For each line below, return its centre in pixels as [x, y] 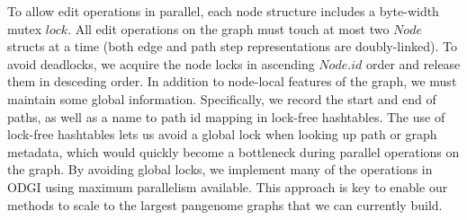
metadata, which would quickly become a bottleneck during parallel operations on [233, 151]
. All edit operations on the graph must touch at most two [229, 28]
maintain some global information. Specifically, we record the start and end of [222, 98]
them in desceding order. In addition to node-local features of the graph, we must [232, 81]
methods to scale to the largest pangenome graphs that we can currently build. [225, 204]
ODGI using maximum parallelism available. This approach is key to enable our [228, 186]
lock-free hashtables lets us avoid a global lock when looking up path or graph [222, 134]
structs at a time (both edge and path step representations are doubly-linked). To [232, 46]
